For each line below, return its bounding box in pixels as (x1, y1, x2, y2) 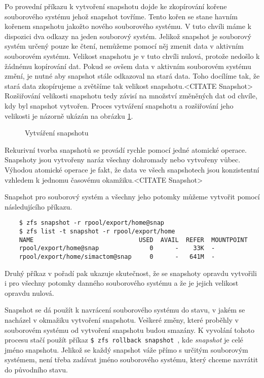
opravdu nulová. (5, 287, 54, 298)
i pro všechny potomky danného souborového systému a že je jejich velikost (5, 278, 239, 288)
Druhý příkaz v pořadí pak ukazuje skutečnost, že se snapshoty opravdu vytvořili (5, 267, 257, 278)
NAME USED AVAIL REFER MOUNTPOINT (19, 236, 248, 244)
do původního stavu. (5, 364, 68, 374)
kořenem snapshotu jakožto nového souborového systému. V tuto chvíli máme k (5, 21, 251, 31)
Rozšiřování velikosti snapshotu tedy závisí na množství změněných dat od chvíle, (5, 90, 257, 101)
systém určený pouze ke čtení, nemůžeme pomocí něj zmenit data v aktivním (5, 41, 244, 51)
